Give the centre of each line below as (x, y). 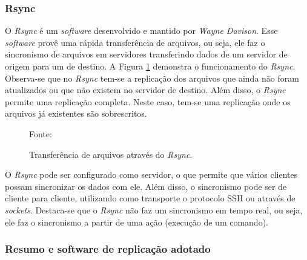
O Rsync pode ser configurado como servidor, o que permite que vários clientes (151, 174)
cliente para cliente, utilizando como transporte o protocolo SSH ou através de (150, 198)
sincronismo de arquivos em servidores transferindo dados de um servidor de (146, 54)
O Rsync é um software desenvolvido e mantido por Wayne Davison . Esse (141, 31)
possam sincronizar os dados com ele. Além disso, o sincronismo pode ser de (146, 186)
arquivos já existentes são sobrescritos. (76, 113)
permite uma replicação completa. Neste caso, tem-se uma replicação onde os (148, 101)
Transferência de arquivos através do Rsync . (111, 154)
